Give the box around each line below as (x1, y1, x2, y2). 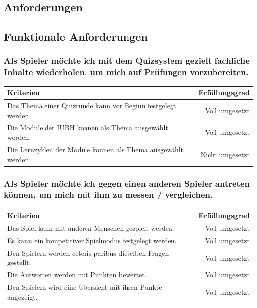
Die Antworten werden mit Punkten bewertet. (7, 269, 147, 280)
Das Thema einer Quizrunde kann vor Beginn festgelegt (7, 100, 176, 111)
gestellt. (7, 257, 31, 267)
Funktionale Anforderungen (4, 29, 148, 44)
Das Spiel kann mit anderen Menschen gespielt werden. (7, 223, 174, 233)
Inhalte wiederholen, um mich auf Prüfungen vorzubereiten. (4, 66, 249, 78)
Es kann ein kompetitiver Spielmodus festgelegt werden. (7, 235, 177, 245)
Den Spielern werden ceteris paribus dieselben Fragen (7, 247, 169, 258)
